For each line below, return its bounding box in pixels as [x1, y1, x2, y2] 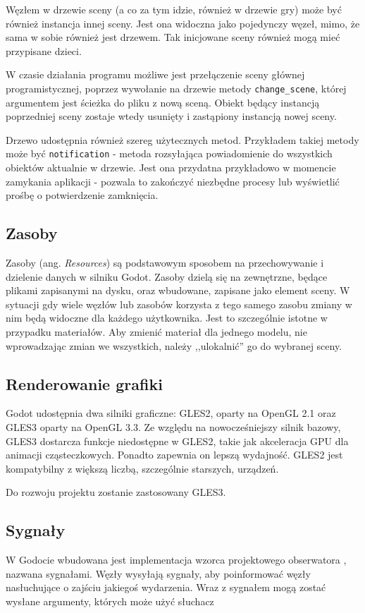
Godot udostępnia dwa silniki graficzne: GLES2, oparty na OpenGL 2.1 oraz [6, 406, 336, 420]
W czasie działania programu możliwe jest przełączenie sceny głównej [6, 67, 305, 82]
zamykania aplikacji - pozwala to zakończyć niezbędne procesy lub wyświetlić [6, 174, 340, 188]
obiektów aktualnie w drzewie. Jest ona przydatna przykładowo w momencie [6, 160, 336, 175]
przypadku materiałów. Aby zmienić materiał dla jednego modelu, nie [6, 324, 307, 339]
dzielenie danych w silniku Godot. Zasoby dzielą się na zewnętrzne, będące [6, 269, 328, 284]
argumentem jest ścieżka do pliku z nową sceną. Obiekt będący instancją [6, 95, 320, 109]
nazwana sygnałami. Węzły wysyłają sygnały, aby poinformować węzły [6, 566, 311, 581]
